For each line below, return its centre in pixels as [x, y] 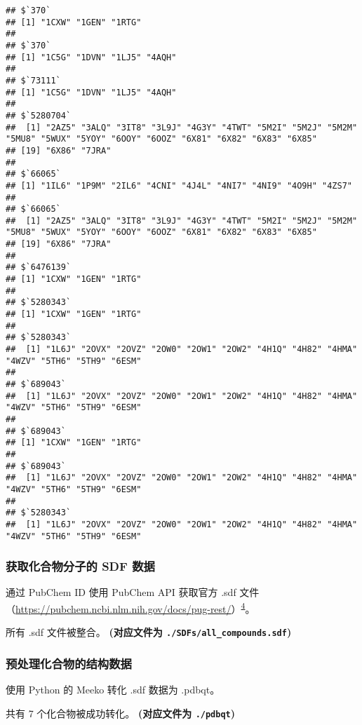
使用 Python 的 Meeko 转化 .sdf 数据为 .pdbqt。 [113, 690]
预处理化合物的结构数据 [69, 663]
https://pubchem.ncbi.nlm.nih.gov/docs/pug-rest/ [123, 608]
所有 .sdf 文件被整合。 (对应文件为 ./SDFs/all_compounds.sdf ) [149, 632]
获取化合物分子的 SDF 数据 [80, 566]
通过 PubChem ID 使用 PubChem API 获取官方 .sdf [121, 592]
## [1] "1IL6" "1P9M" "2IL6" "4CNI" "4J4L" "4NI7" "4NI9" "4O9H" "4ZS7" [179, 185]
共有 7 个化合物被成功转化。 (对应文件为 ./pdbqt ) [121, 713]
